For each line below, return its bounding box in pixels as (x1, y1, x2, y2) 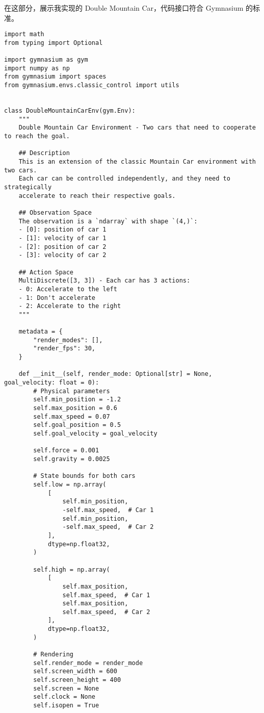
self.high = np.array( (33, 566, 110, 573)
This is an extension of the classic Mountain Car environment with (18, 158, 256, 166)
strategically (4, 184, 52, 191)
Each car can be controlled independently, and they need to (18, 175, 230, 183)
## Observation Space (18, 209, 92, 216)
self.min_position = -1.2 (33, 396, 121, 403)
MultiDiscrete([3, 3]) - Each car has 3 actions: (18, 277, 191, 285)
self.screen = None (33, 684, 99, 692)
